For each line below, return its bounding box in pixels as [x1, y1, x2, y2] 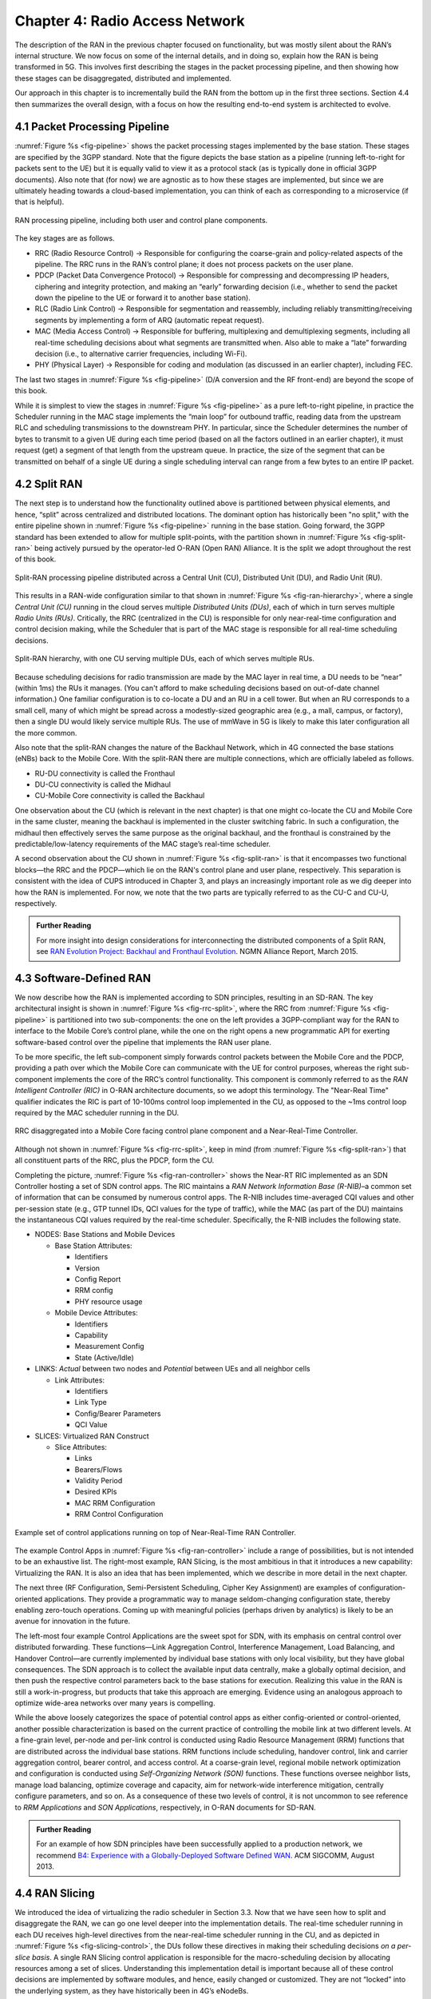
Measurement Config [74, 1342, 144, 1351]
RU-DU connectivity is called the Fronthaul [34, 768, 176, 778]
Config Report [74, 1275, 121, 1284]
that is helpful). [14, 197, 65, 207]
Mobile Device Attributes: [54, 1308, 139, 1318]
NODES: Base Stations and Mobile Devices [34, 1230, 176, 1239]
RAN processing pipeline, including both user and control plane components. [14, 215, 268, 225]
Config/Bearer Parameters [74, 1408, 161, 1418]
